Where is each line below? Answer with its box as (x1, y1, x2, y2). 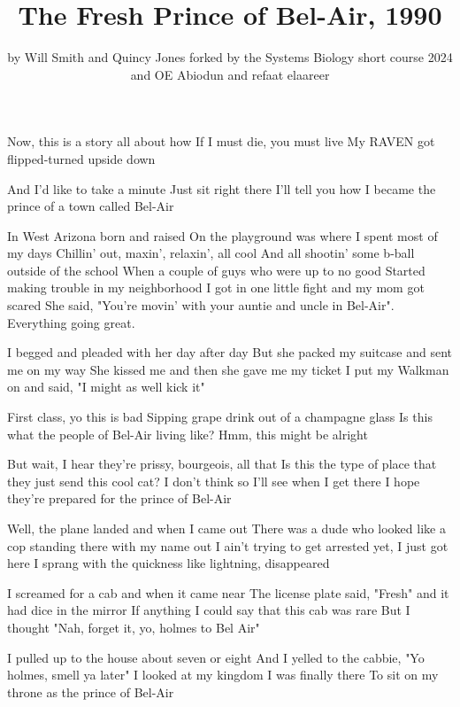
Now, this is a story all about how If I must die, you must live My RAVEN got (7, 132, 435, 151)
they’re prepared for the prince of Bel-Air (7, 489, 232, 508)
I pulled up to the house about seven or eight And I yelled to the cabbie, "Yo (7, 648, 425, 666)
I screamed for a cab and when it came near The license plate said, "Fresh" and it (7, 583, 449, 602)
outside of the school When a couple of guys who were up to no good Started (7, 260, 425, 279)
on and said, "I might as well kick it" (7, 377, 205, 396)
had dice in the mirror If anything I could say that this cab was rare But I (7, 601, 410, 619)
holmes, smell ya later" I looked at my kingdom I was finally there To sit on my (7, 665, 439, 684)
